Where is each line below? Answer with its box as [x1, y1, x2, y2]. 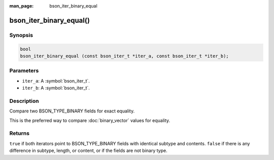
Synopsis [9, 31, 33, 38]
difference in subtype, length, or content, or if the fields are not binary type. [9, 147, 167, 154]
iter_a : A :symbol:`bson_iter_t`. [22, 77, 90, 84]
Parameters [9, 67, 39, 74]
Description [9, 97, 39, 104]
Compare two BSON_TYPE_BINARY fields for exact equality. [9, 108, 135, 114]
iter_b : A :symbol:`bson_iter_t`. [22, 85, 90, 91]
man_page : [9, 3, 34, 9]
